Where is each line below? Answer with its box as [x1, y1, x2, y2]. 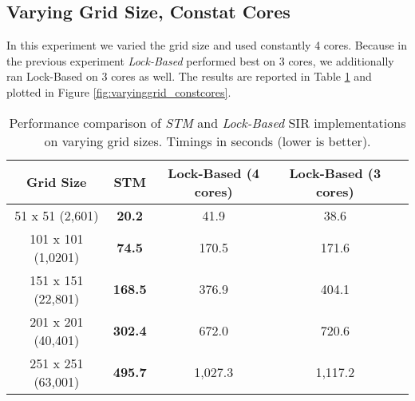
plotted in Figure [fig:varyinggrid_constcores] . [6, 83, 231, 100]
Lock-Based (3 [289, 163, 381, 182]
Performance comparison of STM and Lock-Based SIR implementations [9, 113, 406, 132]
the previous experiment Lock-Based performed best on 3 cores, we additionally [6, 52, 394, 69]
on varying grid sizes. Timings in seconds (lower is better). [44, 131, 371, 150]
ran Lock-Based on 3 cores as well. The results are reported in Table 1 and [6, 68, 372, 85]
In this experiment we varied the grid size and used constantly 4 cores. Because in [6, 37, 408, 54]
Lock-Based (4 [168, 163, 260, 182]
